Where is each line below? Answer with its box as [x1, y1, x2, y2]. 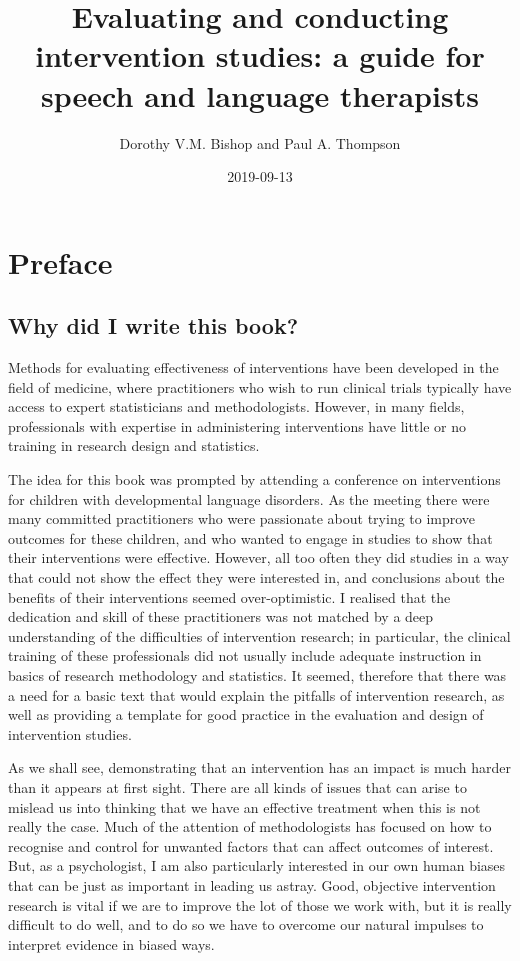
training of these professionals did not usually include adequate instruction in [8, 645, 482, 666]
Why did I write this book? [8, 310, 299, 341]
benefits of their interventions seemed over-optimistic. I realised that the [8, 586, 451, 607]
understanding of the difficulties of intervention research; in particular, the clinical [8, 625, 511, 646]
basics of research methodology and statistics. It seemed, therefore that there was [8, 664, 507, 685]
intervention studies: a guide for [35, 35, 485, 76]
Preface [8, 241, 113, 282]
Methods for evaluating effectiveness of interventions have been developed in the [8, 357, 499, 378]
